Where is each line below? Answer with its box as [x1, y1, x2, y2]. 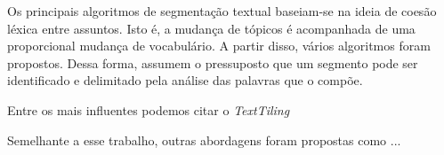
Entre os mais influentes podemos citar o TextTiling [7, 100, 290, 119]
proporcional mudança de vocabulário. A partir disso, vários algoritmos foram [7, 36, 431, 55]
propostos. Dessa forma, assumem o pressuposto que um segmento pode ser [7, 53, 418, 72]
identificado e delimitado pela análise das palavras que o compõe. [7, 71, 363, 89]
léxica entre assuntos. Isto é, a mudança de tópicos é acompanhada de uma [7, 19, 416, 37]
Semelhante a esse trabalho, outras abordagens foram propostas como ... [7, 130, 401, 149]
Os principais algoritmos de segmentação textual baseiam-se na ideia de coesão [7, 2, 437, 19]
